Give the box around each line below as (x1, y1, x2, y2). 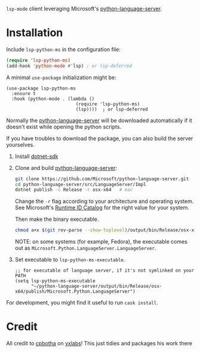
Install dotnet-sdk (14, 153, 59, 160)
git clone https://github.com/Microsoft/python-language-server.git (14, 176, 189, 182)
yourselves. (6, 141, 35, 148)
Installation (6, 26, 63, 39)
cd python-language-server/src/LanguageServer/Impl (14, 181, 146, 187)
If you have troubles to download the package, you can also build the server (6, 135, 193, 142)
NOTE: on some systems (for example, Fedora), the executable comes (14, 238, 188, 245)
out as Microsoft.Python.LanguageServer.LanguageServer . (14, 245, 156, 252)
